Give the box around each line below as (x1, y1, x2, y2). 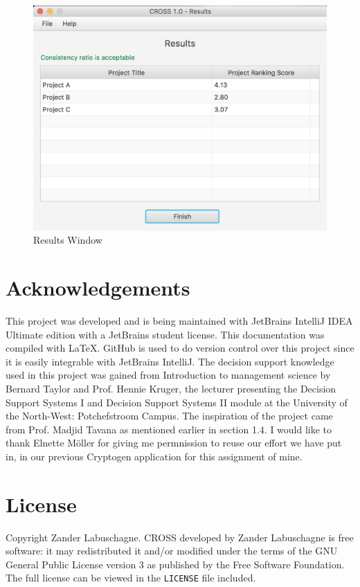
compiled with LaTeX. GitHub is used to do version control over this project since (6, 341, 354, 355)
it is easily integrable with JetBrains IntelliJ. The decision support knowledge (6, 354, 334, 368)
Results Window (33, 233, 102, 247)
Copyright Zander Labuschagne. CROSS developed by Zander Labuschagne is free (6, 530, 354, 544)
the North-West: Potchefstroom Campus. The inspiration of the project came (6, 408, 333, 423)
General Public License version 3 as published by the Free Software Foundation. (6, 557, 345, 571)
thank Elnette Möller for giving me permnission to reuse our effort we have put (6, 435, 342, 450)
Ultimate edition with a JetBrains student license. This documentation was (6, 327, 325, 341)
